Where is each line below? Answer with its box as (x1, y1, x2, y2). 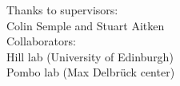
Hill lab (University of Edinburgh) (6, 48, 174, 64)
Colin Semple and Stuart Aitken (6, 17, 165, 33)
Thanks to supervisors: (6, 2, 118, 18)
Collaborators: (6, 33, 76, 49)
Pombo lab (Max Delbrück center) (6, 64, 175, 80)
